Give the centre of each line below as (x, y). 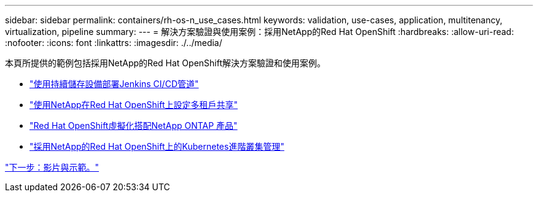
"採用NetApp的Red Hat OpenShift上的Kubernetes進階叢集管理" (157, 146)
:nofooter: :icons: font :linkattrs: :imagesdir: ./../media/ (114, 43)
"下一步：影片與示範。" (52, 167)
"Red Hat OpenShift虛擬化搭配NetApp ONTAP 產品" (134, 126)
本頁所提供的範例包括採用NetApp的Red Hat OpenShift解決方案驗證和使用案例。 (165, 63)
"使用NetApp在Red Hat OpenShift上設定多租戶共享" (134, 105)
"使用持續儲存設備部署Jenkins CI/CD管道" (114, 84)
